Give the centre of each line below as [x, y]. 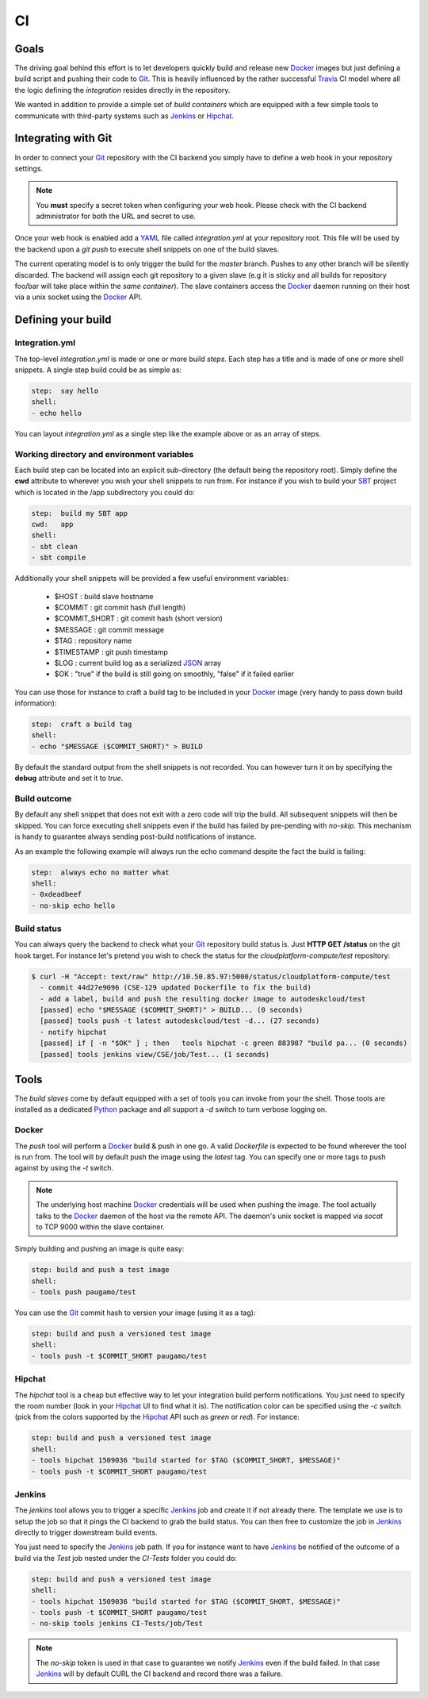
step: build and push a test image [100, 1270]
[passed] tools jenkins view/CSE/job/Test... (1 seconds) [155, 1054]
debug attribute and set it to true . [69, 778]
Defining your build [63, 320]
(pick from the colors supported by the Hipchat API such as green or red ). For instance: [157, 1417]
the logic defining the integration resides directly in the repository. [122, 90]
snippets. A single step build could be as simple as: [98, 370]
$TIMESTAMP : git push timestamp [111, 652]
